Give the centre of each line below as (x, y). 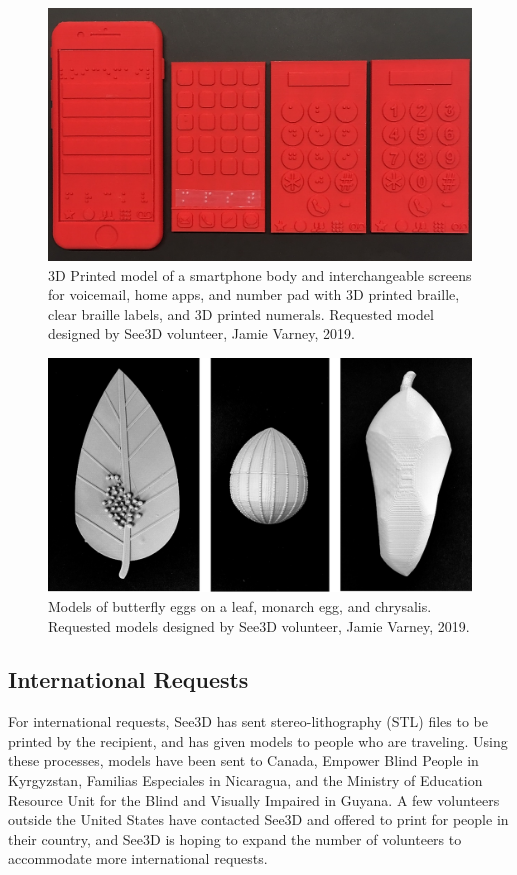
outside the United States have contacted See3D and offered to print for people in (258, 819)
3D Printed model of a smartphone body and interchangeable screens (260, 274)
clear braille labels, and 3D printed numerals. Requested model (241, 313)
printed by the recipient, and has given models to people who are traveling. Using (258, 740)
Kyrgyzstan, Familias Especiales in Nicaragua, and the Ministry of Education (245, 780)
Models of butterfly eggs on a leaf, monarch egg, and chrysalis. (240, 605)
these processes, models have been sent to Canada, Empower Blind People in (243, 760)
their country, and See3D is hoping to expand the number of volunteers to (235, 838)
